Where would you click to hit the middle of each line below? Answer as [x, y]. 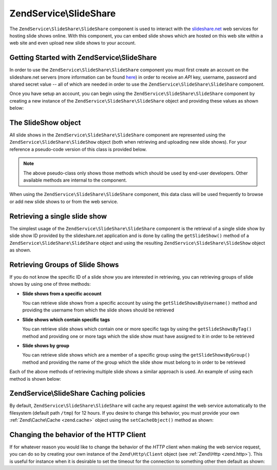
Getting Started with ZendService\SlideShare [83, 58]
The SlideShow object [45, 123]
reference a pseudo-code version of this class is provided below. [78, 149]
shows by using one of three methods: [50, 284]
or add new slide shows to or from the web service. [64, 201]
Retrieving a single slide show [58, 216]
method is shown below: [35, 379]
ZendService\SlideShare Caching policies [77, 393]
